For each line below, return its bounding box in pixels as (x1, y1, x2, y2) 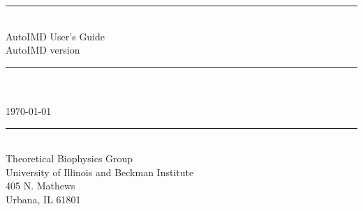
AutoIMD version (6, 42, 80, 57)
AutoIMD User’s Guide (6, 29, 105, 43)
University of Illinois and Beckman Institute (6, 164, 194, 179)
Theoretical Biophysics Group (6, 151, 133, 166)
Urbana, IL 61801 (6, 192, 81, 206)
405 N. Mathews (6, 178, 75, 193)
